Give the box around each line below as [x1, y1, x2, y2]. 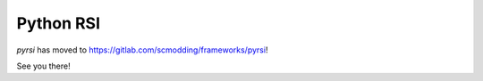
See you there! [16, 61, 71, 71]
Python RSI [16, 13, 101, 33]
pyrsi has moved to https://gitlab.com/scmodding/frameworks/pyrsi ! [16, 45, 268, 55]
